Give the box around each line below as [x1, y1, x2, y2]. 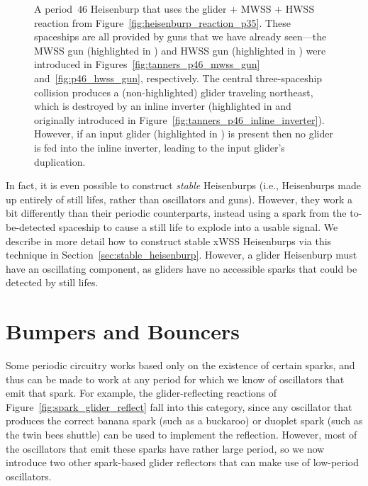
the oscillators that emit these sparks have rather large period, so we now [6, 441, 325, 456]
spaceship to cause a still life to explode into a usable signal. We [59, 219, 338, 234]
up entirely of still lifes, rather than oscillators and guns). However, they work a [6, 191, 353, 206]
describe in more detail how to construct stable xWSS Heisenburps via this [6, 233, 332, 248]
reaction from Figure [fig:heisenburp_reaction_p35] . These [34, 15, 291, 30]
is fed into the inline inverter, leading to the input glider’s [34, 140, 285, 154]
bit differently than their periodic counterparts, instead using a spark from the [6, 205, 347, 220]
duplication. [34, 154, 86, 169]
